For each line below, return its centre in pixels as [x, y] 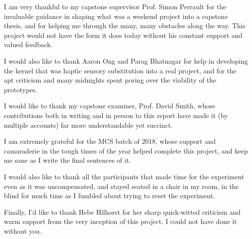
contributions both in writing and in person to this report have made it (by [116, 115]
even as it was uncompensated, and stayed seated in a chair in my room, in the [121, 186]
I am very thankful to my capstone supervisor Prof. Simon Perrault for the [115, 6]
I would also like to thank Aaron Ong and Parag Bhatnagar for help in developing [126, 60]
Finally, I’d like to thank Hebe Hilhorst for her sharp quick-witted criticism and [122, 212]
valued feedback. [28, 44]
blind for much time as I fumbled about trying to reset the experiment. [110, 196]
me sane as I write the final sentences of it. [68, 160]
